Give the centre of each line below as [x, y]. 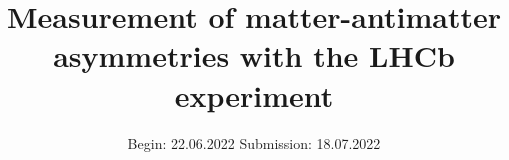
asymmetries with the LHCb [254, 55]
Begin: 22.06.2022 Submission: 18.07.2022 [254, 142]
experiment [254, 94]
